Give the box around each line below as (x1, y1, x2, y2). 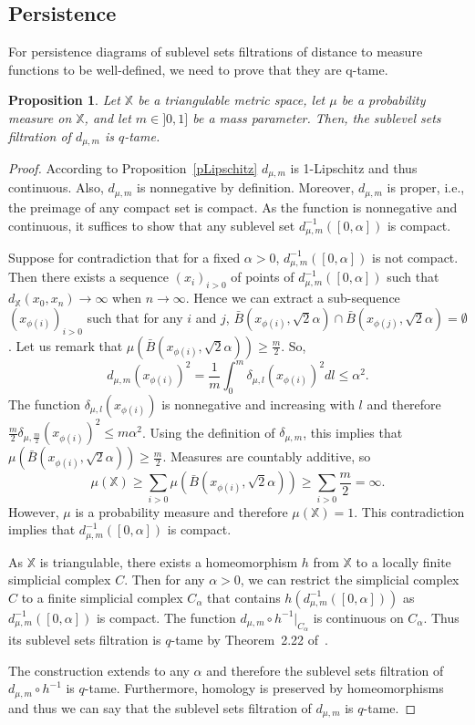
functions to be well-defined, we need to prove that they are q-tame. (8, 59, 388, 78)
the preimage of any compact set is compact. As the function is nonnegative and (8, 197, 458, 216)
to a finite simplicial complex (21, 587, 183, 606)
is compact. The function (96, 607, 236, 627)
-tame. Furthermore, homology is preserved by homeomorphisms (84, 678, 444, 698)
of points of (231, 267, 294, 286)
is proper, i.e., (387, 178, 465, 197)
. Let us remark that (8, 336, 123, 355)
